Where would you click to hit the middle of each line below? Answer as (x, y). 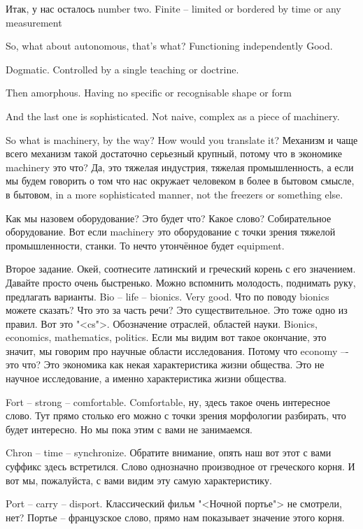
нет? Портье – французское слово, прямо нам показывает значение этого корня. (175, 517)
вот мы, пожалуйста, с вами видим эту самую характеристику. (139, 480)
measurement (34, 22)
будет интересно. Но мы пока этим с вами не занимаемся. (129, 429)
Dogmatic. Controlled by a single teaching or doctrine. (122, 69)
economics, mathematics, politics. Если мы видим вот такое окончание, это (166, 337)
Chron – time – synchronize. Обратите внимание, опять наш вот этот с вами (169, 452)
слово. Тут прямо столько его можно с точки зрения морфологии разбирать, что (176, 415)
